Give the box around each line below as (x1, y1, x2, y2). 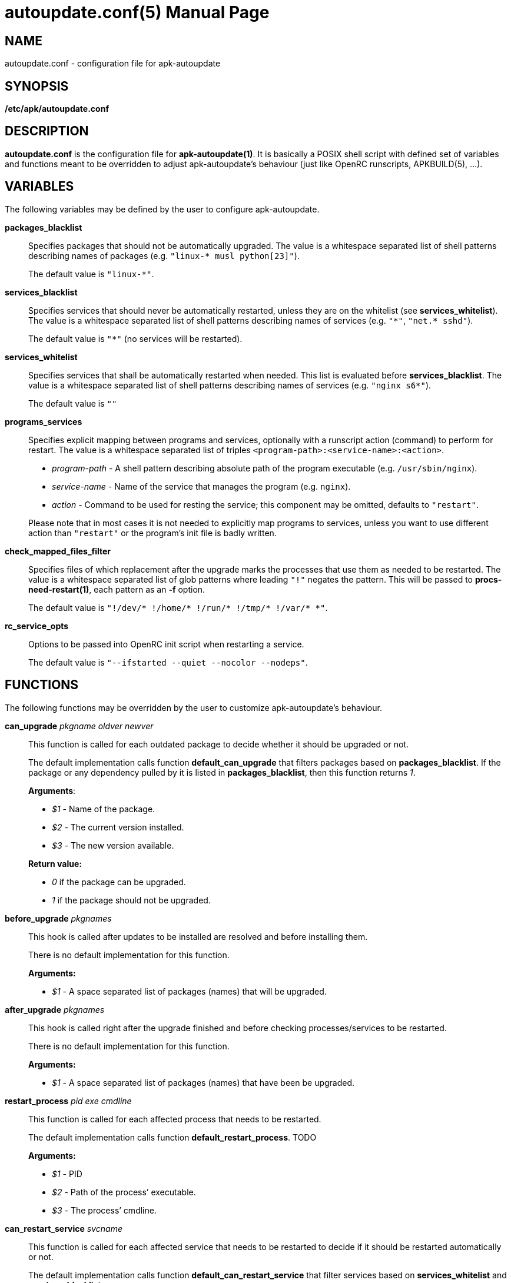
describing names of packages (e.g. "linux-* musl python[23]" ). (28, 250, 300, 261)
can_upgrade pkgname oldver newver (5, 720, 154, 731)
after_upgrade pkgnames (5, 1004, 105, 1015)
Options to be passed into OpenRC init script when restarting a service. (28, 639, 304, 649)
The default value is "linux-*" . (28, 268, 154, 279)
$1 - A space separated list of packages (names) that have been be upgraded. (52, 1077, 355, 1088)
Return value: (28, 858, 82, 869)
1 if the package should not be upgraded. (52, 895, 211, 905)
